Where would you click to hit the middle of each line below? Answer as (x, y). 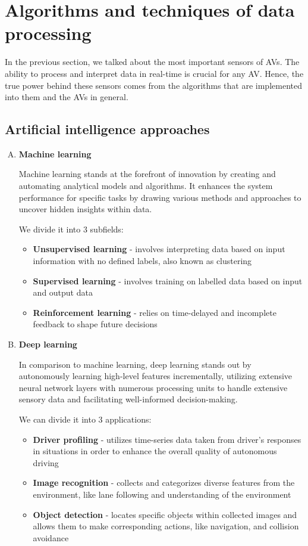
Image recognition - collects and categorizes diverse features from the (164, 483)
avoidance (51, 537)
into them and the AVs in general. (67, 97)
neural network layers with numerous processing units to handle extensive (153, 387)
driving (46, 462)
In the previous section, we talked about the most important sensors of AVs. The (152, 62)
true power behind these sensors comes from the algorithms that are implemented (153, 85)
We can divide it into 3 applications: (85, 419)
